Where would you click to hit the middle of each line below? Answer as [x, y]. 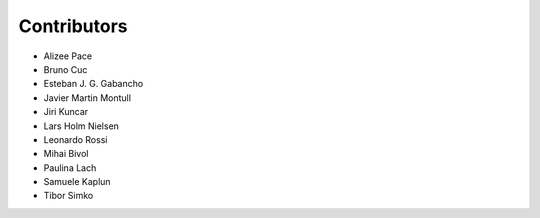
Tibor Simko [68, 196]
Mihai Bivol [66, 154]
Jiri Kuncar [66, 112]
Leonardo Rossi [75, 139]
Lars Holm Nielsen [81, 126]
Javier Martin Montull [87, 97]
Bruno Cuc [65, 69]
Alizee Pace [68, 56]
